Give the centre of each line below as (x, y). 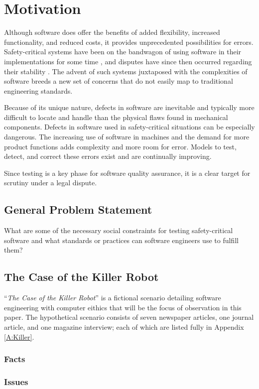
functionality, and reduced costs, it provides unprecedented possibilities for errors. (129, 42)
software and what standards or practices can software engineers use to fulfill (121, 240)
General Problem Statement (78, 209)
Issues (16, 381)
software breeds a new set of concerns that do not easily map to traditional (119, 81)
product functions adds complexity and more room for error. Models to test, (120, 146)
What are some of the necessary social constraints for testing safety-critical (119, 230)
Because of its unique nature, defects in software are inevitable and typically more (129, 107)
